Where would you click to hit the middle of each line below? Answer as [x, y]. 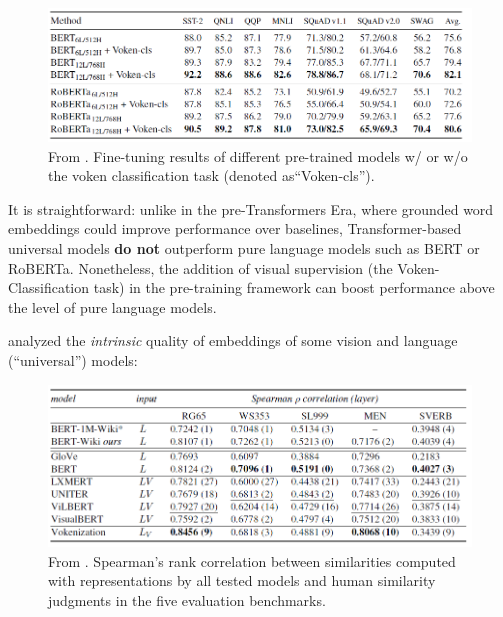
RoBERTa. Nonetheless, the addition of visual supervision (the [200, 267]
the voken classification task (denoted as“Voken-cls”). [211, 175]
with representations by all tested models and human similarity [242, 580]
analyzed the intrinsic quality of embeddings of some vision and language [233, 340]
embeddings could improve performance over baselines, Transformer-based [235, 228]
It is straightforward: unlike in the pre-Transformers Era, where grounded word [251, 208]
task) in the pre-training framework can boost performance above [294, 287]
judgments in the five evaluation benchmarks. [187, 599]
